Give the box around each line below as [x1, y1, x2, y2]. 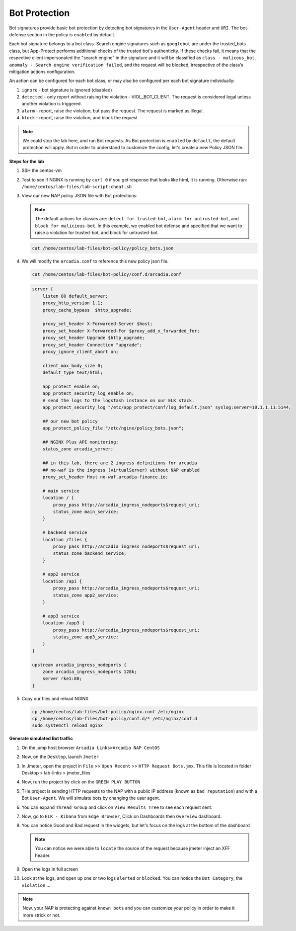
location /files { [42, 537, 87, 542]
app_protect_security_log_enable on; [42, 391, 135, 396]
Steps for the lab [9, 158, 44, 164]
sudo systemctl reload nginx [32, 723, 103, 728]
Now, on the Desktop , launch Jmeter [21, 754, 99, 760]
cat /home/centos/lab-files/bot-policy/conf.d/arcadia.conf [32, 271, 182, 277]
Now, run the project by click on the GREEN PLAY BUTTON [21, 779, 141, 785]
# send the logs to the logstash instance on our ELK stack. [42, 398, 195, 403]
